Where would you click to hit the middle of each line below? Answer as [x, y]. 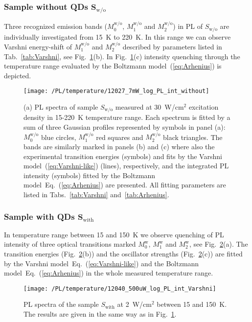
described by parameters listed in [172, 46]
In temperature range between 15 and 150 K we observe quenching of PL [114, 234]
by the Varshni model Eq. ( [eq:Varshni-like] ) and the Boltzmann [102, 263]
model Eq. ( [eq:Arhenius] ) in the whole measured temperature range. [109, 273]
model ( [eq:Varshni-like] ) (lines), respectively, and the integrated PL [126, 166]
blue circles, [58, 137]
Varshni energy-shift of [38, 46]
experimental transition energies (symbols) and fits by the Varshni [123, 156]
